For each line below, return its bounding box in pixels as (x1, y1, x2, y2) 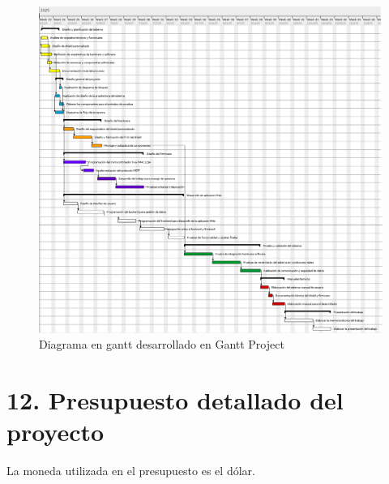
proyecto (6, 415, 105, 448)
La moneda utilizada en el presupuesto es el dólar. (6, 462, 255, 479)
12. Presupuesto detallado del (6, 383, 344, 417)
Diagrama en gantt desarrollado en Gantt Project (39, 336, 284, 353)
